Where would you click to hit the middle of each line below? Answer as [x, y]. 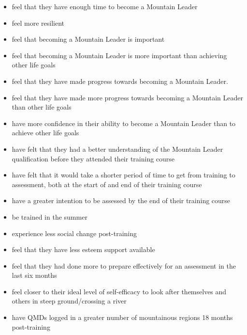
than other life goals [42, 107]
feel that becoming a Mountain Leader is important [88, 39]
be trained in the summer [50, 216]
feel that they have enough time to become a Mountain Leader [105, 6]
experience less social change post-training [74, 233]
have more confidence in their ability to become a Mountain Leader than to [124, 123]
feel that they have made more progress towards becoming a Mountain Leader [127, 97]
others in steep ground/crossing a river [69, 301]
